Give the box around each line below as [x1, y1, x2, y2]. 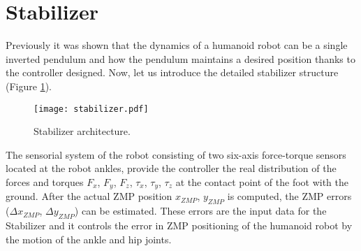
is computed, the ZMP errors [227, 189, 352, 203]
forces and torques [6, 174, 84, 189]
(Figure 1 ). [6, 78, 52, 93]
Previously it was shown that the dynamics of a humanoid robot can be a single [6, 38, 348, 52]
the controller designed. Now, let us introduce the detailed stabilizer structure [6, 65, 339, 80]
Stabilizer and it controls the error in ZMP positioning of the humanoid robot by [6, 217, 353, 232]
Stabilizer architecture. [34, 124, 131, 138]
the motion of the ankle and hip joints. [6, 231, 172, 246]
